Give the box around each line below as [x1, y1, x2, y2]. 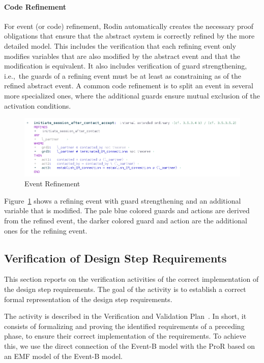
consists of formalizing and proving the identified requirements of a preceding [4, 320, 245, 331]
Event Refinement [24, 178, 80, 189]
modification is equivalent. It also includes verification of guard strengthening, [4, 60, 247, 71]
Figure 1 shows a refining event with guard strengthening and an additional [4, 195, 241, 206]
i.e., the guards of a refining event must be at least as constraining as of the [4, 70, 242, 81]
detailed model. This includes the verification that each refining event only [4, 40, 237, 51]
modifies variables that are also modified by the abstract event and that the [4, 50, 240, 61]
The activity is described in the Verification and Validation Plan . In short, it [4, 311, 247, 321]
